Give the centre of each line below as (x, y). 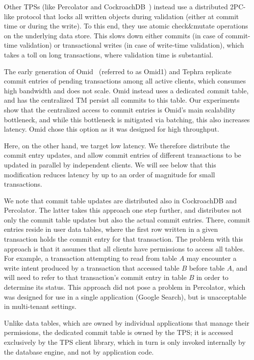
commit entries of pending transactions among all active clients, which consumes (125, 81)
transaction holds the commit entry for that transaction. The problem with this (124, 239)
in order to (212, 277)
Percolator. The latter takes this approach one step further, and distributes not (123, 210)
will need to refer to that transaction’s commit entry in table (95, 277)
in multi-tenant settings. (40, 306)
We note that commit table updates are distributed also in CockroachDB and (120, 200)
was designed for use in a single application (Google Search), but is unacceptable (125, 296)
